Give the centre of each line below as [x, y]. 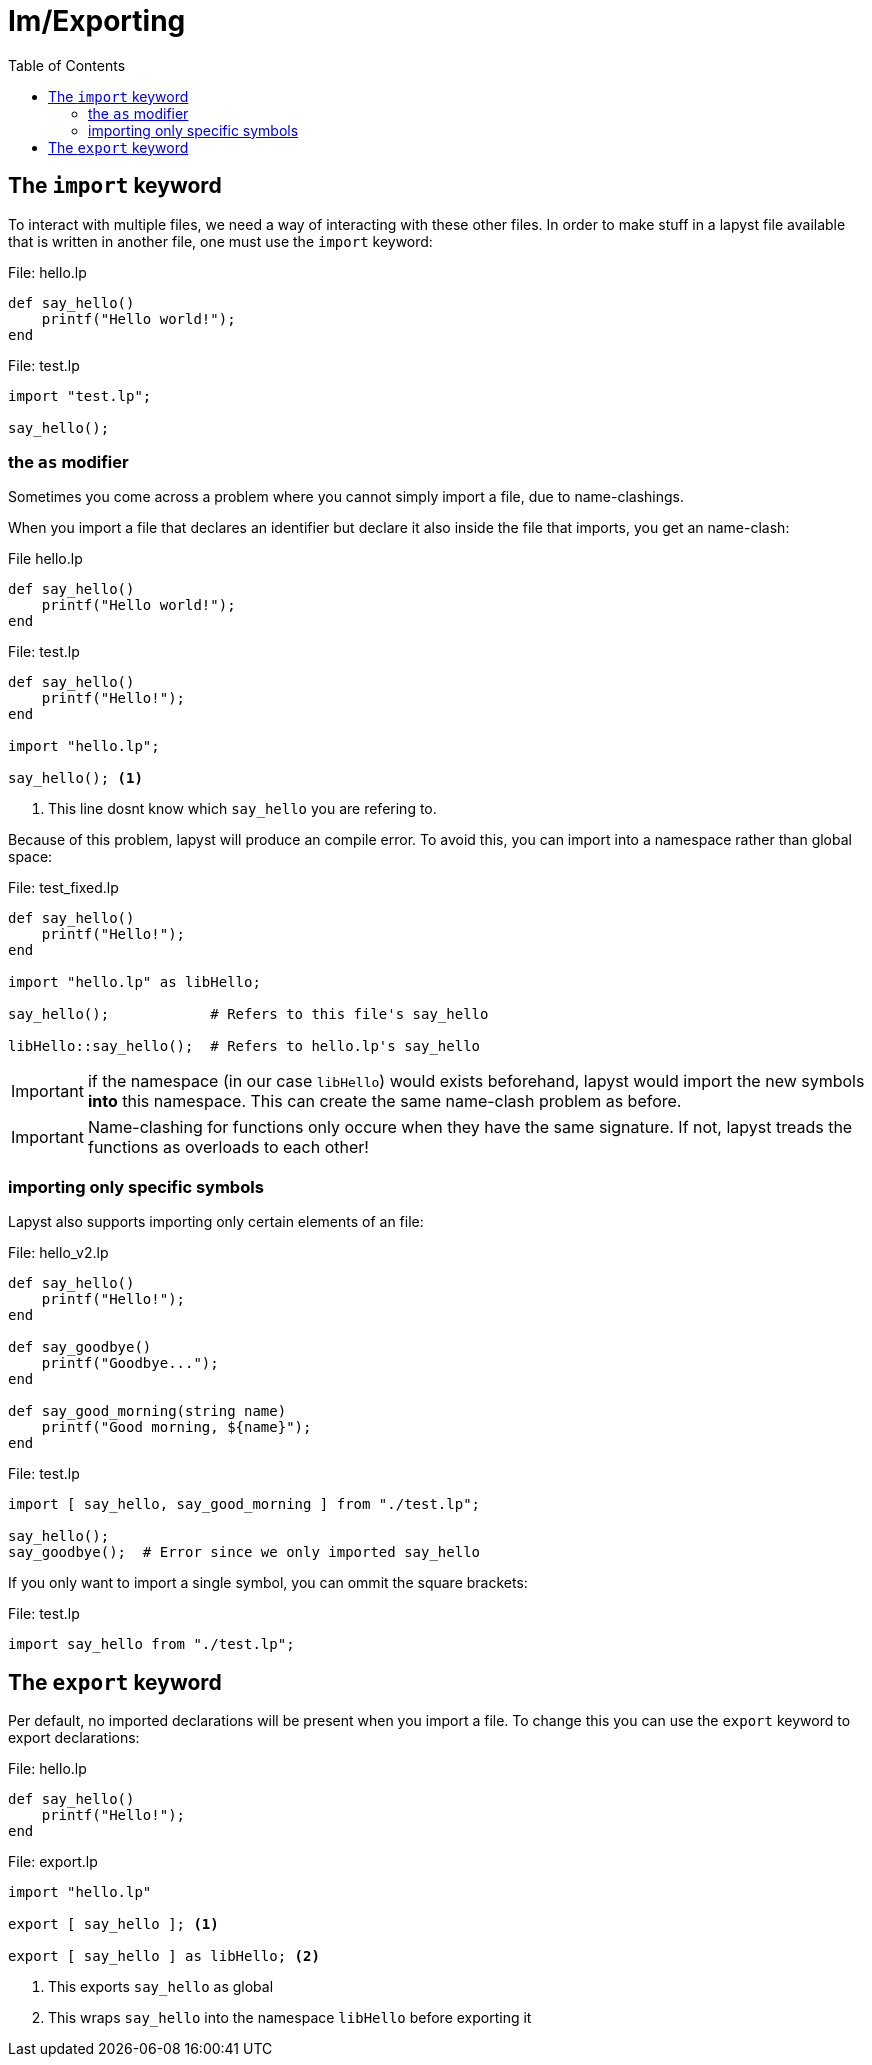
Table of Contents [67, 65]
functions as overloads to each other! [228, 1147]
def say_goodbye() [80, 1347]
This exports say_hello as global [161, 1986]
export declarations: [74, 1737]
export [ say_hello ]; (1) [113, 1923]
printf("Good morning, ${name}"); [176, 1427]
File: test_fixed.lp [63, 888]
